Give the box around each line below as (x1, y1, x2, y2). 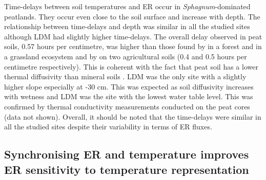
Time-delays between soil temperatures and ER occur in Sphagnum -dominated (4, 1, 251, 11)
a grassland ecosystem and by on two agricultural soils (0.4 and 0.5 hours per (4, 51, 247, 61)
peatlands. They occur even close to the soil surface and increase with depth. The (4, 11, 260, 21)
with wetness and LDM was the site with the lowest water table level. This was (4, 91, 253, 102)
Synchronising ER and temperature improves (4, 146, 249, 162)
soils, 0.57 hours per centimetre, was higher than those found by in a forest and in (4, 41, 262, 52)
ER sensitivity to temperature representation (4, 161, 249, 177)
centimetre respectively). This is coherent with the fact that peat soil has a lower (4, 61, 258, 72)
